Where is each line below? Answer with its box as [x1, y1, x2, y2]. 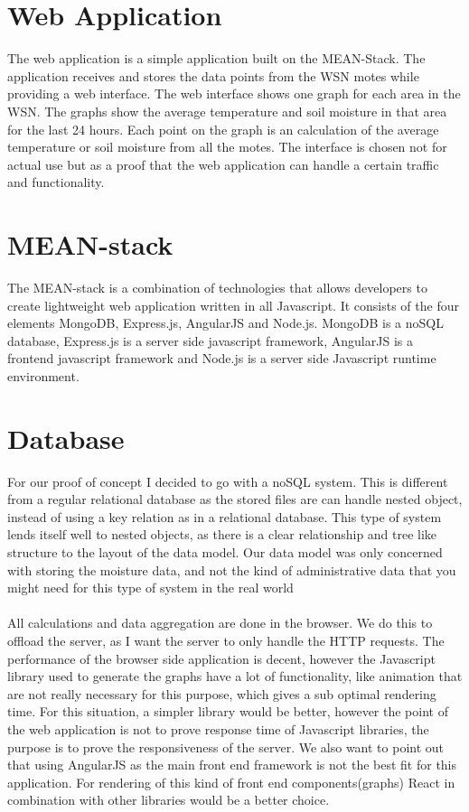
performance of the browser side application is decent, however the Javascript [7, 649, 436, 667]
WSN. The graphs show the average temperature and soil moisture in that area [7, 101, 447, 120]
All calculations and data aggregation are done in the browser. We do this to [7, 613, 433, 632]
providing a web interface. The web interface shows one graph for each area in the [7, 84, 461, 103]
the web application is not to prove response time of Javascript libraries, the [7, 720, 429, 738]
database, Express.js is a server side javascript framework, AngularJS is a [7, 331, 413, 350]
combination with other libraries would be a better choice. [7, 790, 330, 809]
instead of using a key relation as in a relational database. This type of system [7, 507, 442, 526]
